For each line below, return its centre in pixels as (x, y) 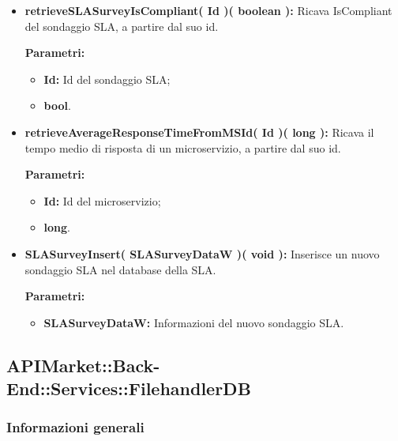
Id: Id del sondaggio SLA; (107, 79)
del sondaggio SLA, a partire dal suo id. (122, 26)
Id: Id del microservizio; (102, 200)
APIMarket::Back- (83, 365)
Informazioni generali (75, 427)
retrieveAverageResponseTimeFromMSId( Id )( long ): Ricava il (199, 132)
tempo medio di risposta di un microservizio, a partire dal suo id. (183, 147)
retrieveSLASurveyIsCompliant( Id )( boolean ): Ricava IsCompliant (208, 10)
